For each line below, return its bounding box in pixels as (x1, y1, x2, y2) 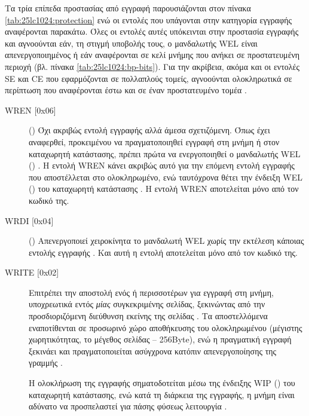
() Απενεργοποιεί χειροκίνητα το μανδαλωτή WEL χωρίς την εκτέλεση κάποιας (29, 234, 304, 247)
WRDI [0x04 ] (5, 214, 54, 227)
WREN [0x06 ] (5, 103, 56, 116)
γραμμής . (29, 356, 63, 369)
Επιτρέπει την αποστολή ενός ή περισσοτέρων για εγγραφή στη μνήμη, (29, 286, 274, 298)
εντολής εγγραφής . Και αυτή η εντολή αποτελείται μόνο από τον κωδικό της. (29, 246, 298, 258)
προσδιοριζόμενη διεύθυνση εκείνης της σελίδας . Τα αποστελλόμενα (29, 310, 268, 322)
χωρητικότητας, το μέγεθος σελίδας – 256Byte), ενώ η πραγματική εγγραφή (29, 333, 292, 345)
